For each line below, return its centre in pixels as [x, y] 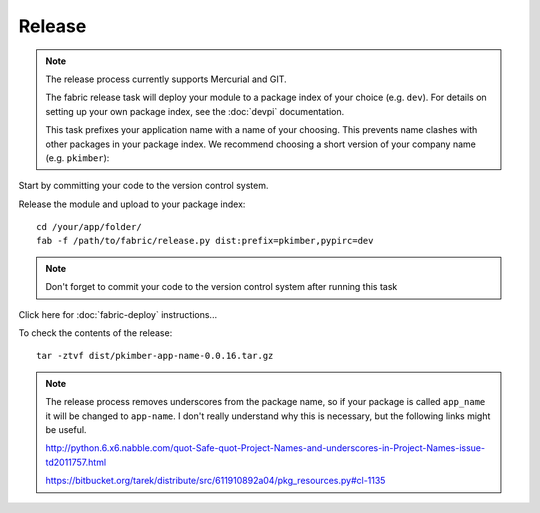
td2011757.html [76, 462]
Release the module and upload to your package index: [132, 204]
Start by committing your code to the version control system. [143, 186]
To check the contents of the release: [95, 333]
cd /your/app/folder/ [89, 227]
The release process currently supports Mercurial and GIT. [166, 79]
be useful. [66, 429]
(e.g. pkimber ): [77, 157]
